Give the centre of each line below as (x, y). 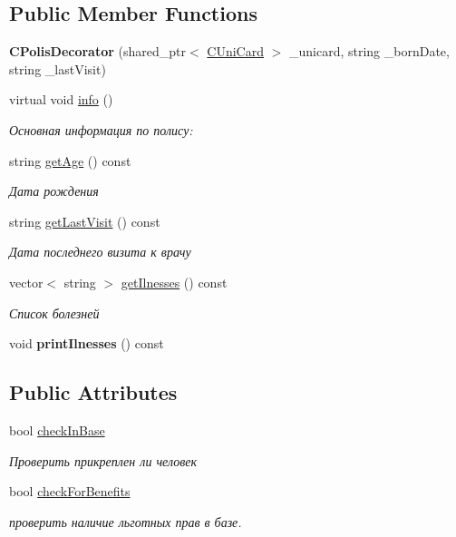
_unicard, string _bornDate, (369, 51)
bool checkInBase (57, 430)
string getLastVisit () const (85, 221)
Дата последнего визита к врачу (100, 252)
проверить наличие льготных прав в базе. (126, 521)
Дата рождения (54, 191)
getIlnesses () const (174, 282)
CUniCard (235, 51)
